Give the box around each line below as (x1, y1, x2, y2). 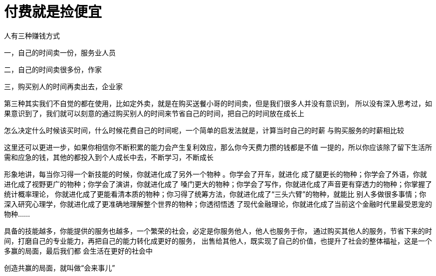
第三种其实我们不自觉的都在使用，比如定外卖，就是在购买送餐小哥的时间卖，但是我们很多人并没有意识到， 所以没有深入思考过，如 (4, 99, 432, 108)
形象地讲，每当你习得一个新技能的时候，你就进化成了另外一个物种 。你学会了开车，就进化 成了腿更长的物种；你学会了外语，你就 (4, 169, 427, 178)
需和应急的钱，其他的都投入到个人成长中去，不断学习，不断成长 (4, 152, 214, 161)
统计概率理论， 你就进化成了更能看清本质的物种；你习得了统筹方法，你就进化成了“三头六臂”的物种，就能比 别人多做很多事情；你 (4, 189, 427, 198)
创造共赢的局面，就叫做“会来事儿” (4, 263, 115, 272)
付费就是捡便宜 (4, 3, 102, 20)
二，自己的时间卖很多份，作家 (4, 65, 102, 74)
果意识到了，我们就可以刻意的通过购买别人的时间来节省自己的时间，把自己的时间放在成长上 (4, 109, 304, 118)
